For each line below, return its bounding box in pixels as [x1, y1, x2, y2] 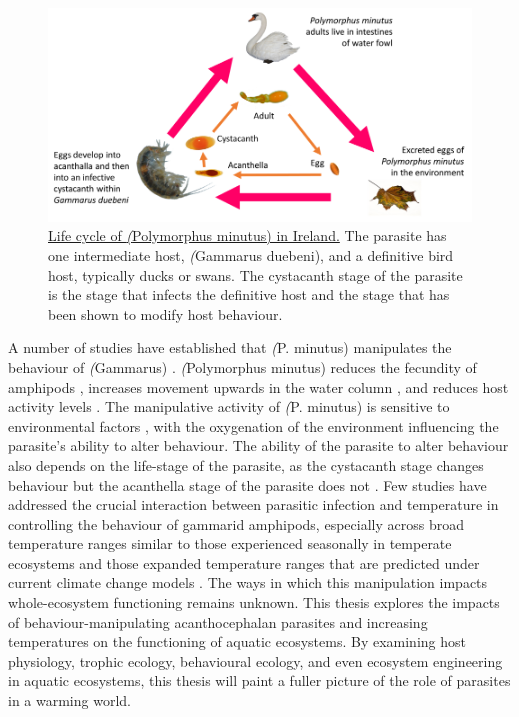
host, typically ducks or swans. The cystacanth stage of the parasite [48, 264, 463, 285]
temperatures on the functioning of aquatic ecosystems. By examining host [8, 631, 466, 652]
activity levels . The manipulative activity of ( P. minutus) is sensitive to [8, 396, 450, 417]
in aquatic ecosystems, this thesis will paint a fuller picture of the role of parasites [8, 670, 511, 691]
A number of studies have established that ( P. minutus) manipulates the [8, 337, 452, 358]
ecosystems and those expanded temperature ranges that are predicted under [8, 552, 480, 573]
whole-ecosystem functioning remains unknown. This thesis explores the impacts [8, 592, 500, 613]
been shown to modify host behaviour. [48, 303, 283, 324]
